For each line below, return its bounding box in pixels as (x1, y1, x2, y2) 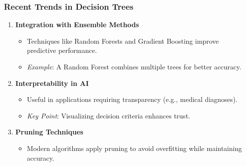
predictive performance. (27, 45, 97, 55)
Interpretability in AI (15, 78, 89, 88)
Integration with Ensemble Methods (15, 19, 139, 30)
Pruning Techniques (15, 127, 83, 137)
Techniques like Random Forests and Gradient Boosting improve (27, 35, 219, 46)
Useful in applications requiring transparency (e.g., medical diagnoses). (27, 94, 238, 104)
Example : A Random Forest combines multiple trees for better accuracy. (27, 62, 242, 71)
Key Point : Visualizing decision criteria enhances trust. (27, 110, 190, 120)
